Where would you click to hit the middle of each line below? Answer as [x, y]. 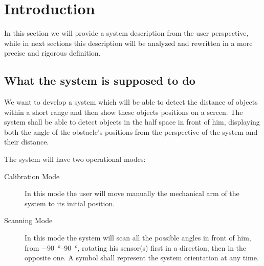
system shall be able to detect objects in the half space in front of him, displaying [132, 122]
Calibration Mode [32, 176]
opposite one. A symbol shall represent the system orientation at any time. [142, 258]
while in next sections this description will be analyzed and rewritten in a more [128, 43]
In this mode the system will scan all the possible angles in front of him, [138, 238]
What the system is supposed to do [100, 80]
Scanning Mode [28, 220]
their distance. [27, 142]
